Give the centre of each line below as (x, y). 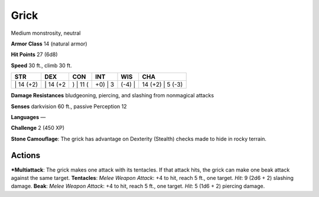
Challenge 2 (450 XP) (38, 128)
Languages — (28, 117)
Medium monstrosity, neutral (46, 33)
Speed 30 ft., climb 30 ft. (41, 65)
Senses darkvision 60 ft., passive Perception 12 (69, 106)
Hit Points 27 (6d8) (35, 55)
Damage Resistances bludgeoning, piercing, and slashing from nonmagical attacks (113, 96)
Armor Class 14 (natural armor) (49, 44)
